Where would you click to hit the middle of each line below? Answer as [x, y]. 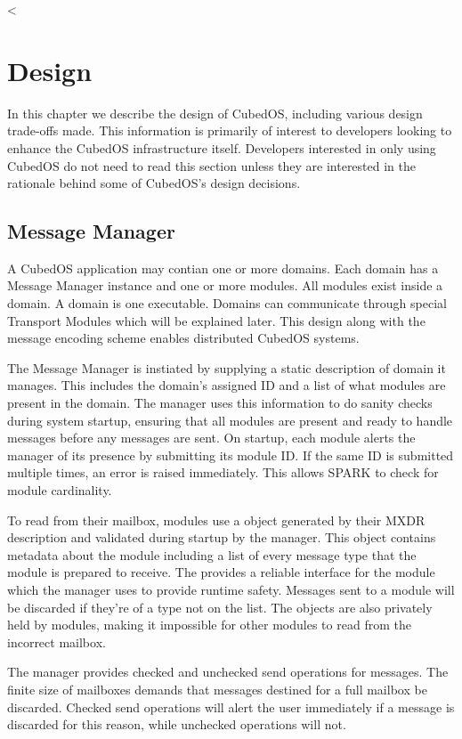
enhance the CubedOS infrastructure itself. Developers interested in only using [222, 147]
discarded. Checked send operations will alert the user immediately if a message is [231, 707]
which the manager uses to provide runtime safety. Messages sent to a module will [231, 589]
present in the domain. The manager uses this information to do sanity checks [220, 403]
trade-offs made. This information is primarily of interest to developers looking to [230, 130]
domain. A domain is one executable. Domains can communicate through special [227, 303]
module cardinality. [60, 490]
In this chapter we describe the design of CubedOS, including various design [215, 113]
